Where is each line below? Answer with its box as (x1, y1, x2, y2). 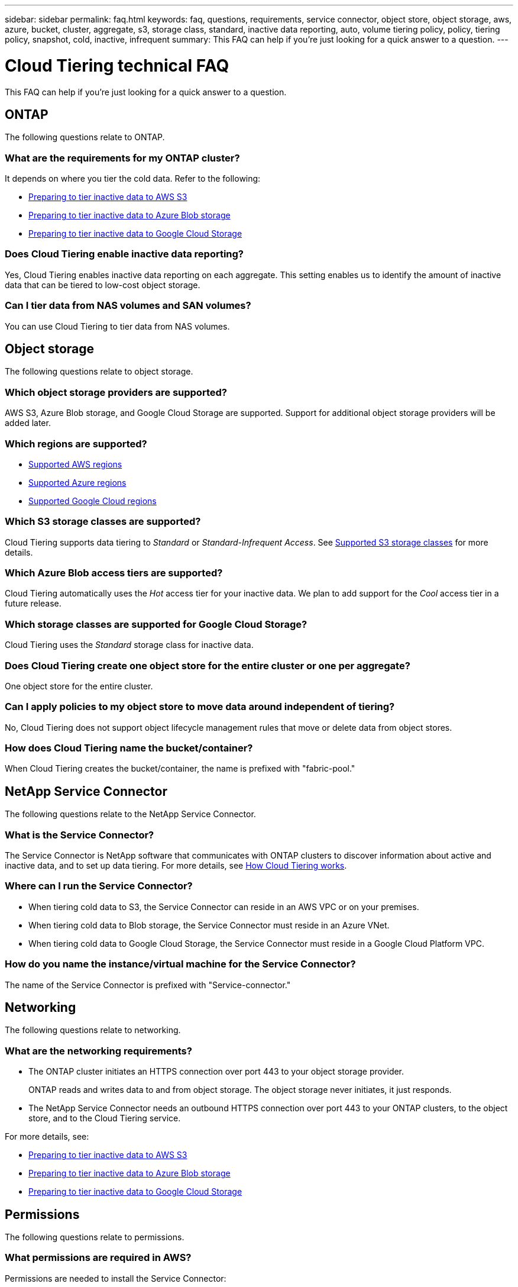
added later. (5, 418, 51, 428)
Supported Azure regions (28, 477, 127, 488)
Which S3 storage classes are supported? (5, 515, 201, 528)
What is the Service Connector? (5, 828, 154, 841)
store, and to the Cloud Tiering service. (28, 1113, 181, 1124)
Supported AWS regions (28, 459, 122, 469)
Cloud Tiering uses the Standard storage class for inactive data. (5, 640, 254, 650)
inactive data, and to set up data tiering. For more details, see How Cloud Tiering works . (5, 860, 347, 871)
